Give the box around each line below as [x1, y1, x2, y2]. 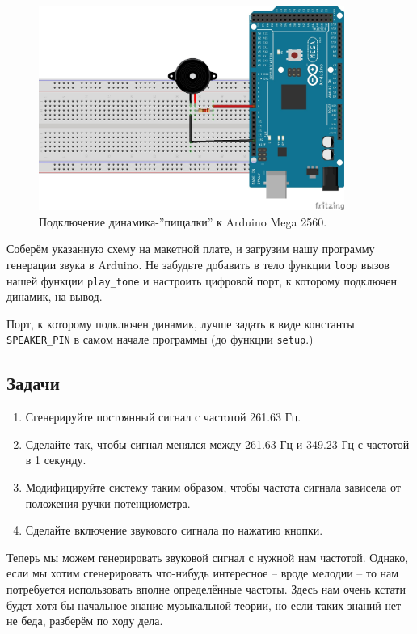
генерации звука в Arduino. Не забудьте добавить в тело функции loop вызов [6, 256, 390, 273]
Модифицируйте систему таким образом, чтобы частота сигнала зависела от [25, 479, 401, 495]
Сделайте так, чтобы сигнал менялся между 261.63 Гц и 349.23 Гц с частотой [25, 435, 410, 452]
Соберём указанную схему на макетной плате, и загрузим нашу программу [6, 240, 375, 257]
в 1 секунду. [25, 451, 86, 468]
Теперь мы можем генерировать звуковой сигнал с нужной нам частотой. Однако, [6, 548, 409, 565]
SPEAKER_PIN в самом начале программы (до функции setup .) [6, 331, 314, 348]
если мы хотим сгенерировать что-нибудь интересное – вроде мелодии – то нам [6, 564, 399, 581]
